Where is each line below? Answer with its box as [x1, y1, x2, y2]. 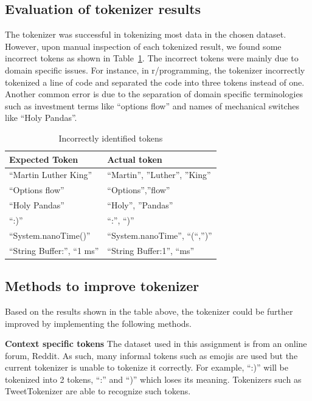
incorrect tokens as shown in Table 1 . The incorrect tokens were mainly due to [5, 52, 299, 64]
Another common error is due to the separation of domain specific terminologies [5, 87, 303, 100]
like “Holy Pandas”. [5, 111, 77, 124]
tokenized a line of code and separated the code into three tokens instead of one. [5, 75, 305, 88]
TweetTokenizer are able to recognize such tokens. [5, 385, 191, 397]
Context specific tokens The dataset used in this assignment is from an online [5, 337, 307, 350]
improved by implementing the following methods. [5, 317, 192, 329]
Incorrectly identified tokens [58, 131, 163, 144]
